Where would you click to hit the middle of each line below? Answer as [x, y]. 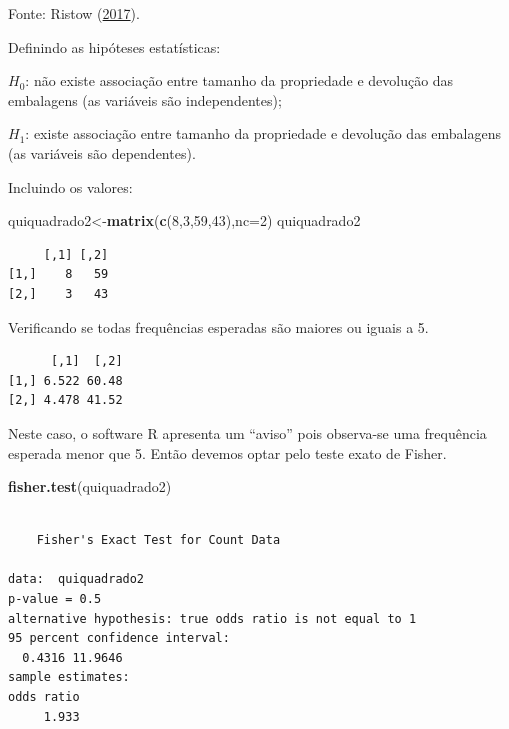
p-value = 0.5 [55, 599]
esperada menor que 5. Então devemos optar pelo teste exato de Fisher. [227, 452]
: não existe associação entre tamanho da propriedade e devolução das [239, 80]
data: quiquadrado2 [76, 579]
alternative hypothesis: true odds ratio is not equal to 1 [212, 618]
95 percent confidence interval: [119, 638]
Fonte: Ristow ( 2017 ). [74, 13]
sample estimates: [69, 677]
